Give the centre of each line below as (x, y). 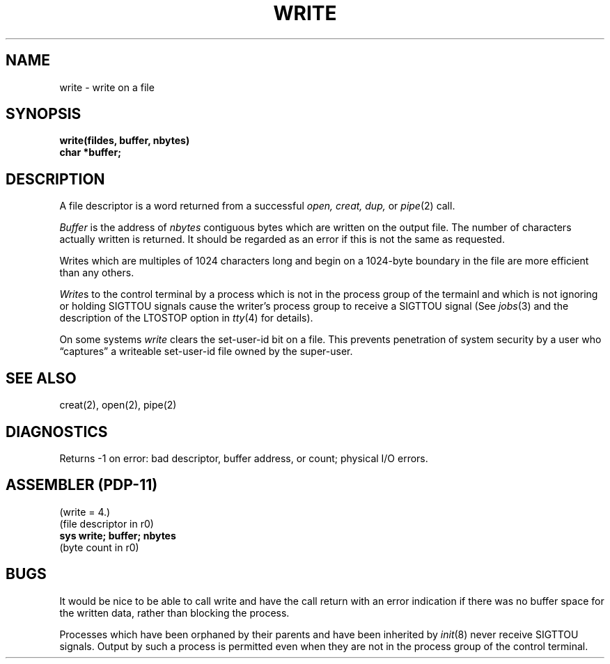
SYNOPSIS (44, 114)
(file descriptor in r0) (107, 523)
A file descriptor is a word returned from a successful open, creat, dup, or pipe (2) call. (257, 206)
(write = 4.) (85, 512)
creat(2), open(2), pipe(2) (118, 405)
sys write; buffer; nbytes (118, 535)
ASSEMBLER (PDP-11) (82, 485)
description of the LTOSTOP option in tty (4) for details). (186, 318)
